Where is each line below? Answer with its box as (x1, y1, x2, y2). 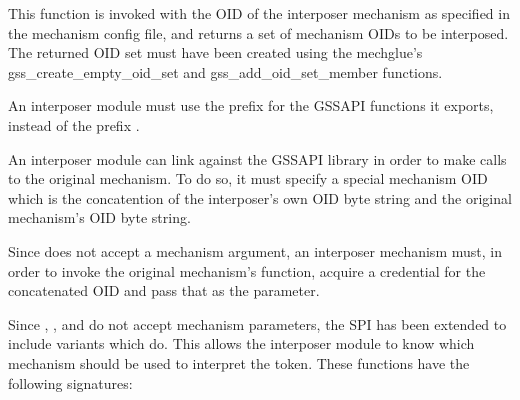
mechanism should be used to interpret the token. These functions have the (8, 352, 470, 373)
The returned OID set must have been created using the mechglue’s (8, 42, 423, 63)
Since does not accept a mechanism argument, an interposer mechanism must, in (8, 240, 502, 261)
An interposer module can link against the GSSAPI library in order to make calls (8, 148, 507, 169)
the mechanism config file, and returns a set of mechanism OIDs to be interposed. (8, 22, 509, 43)
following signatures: (8, 372, 133, 393)
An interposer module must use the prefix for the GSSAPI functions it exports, (8, 95, 494, 116)
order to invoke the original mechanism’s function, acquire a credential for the (8, 260, 486, 281)
